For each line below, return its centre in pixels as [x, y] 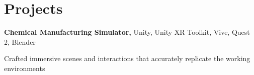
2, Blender [20, 41]
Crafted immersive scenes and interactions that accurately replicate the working [127, 58]
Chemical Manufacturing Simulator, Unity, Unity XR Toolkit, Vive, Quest [127, 32]
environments [25, 68]
